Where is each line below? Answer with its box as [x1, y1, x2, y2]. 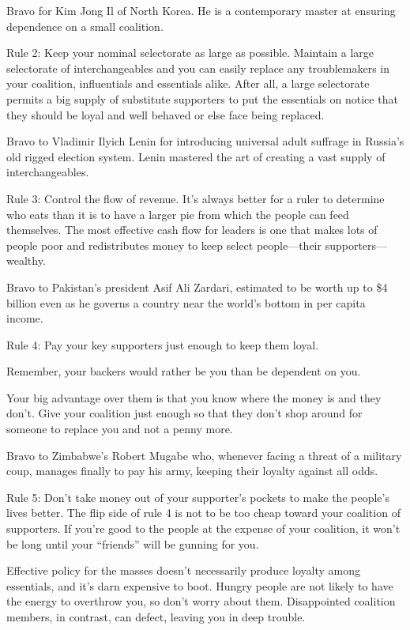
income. [6, 310, 43, 326]
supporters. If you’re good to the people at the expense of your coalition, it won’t [6, 520, 401, 537]
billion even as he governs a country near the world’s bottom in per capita [6, 294, 366, 311]
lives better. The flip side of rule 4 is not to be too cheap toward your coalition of [6, 504, 401, 521]
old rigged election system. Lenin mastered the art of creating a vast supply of [6, 148, 386, 164]
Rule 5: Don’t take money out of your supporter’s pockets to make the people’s [6, 489, 389, 505]
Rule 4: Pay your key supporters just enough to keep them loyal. [6, 336, 319, 353]
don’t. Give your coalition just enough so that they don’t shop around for [6, 405, 363, 421]
